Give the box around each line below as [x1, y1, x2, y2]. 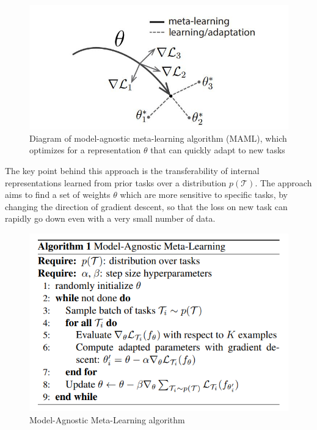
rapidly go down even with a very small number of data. [5, 212, 216, 225]
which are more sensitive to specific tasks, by [120, 188, 288, 201]
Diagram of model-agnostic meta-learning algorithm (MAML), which [29, 131, 287, 144]
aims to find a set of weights [5, 188, 111, 201]
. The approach [255, 176, 312, 189]
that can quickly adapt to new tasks [150, 144, 285, 156]
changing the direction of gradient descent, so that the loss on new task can [5, 200, 288, 213]
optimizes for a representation [29, 144, 141, 156]
